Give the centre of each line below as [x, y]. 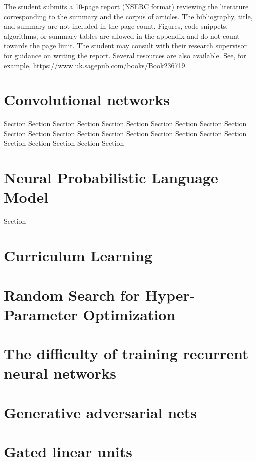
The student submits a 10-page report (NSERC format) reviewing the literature [126, 6]
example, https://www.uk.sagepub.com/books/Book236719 [95, 65]
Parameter [41, 314]
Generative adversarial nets [101, 412]
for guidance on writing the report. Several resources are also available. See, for [125, 55]
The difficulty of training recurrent [126, 353]
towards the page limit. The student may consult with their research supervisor [126, 46]
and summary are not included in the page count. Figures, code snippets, [116, 26]
